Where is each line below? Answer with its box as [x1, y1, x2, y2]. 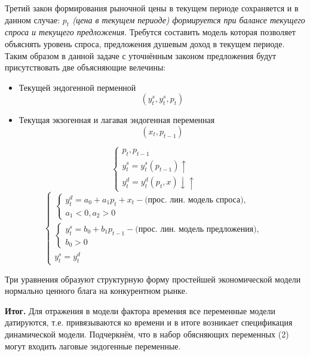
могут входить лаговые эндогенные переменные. [5, 339, 181, 352]
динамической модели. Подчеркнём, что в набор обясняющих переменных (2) [5, 327, 289, 340]
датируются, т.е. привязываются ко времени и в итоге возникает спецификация [5, 316, 293, 329]
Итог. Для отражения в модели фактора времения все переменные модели [5, 304, 276, 317]
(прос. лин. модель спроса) [145, 195, 244, 204]
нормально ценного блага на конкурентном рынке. [5, 284, 188, 297]
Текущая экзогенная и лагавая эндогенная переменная [19, 113, 215, 126]
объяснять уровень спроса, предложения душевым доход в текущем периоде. [5, 37, 285, 50]
